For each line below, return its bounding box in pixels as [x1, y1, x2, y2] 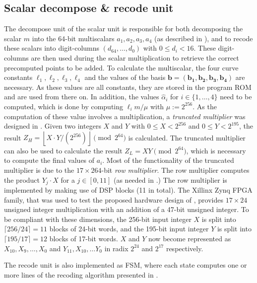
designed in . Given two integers [4, 121, 101, 131]
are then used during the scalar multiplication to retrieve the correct [31, 52, 239, 63]
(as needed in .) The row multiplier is [113, 174, 227, 185]
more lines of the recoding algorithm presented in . [4, 269, 158, 280]
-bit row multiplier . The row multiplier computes [101, 164, 250, 175]
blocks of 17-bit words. [49, 233, 119, 243]
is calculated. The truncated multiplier [128, 132, 246, 142]
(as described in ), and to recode [154, 33, 253, 43]
